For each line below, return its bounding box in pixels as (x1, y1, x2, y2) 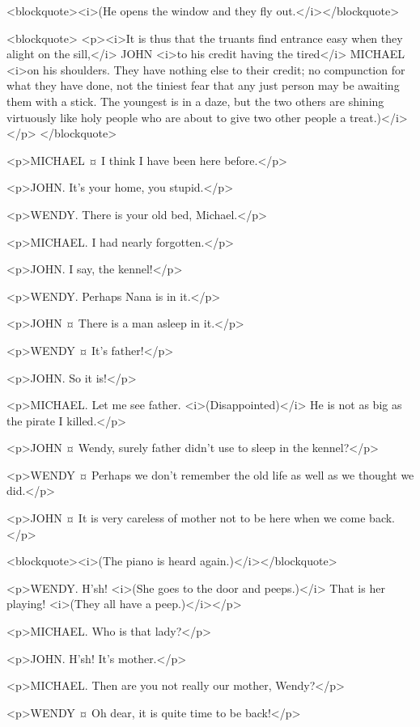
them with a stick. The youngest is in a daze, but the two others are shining (6, 92, 384, 109)
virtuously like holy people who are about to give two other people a (6, 108, 346, 125)
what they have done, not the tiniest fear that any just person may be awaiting (6, 77, 400, 94)
